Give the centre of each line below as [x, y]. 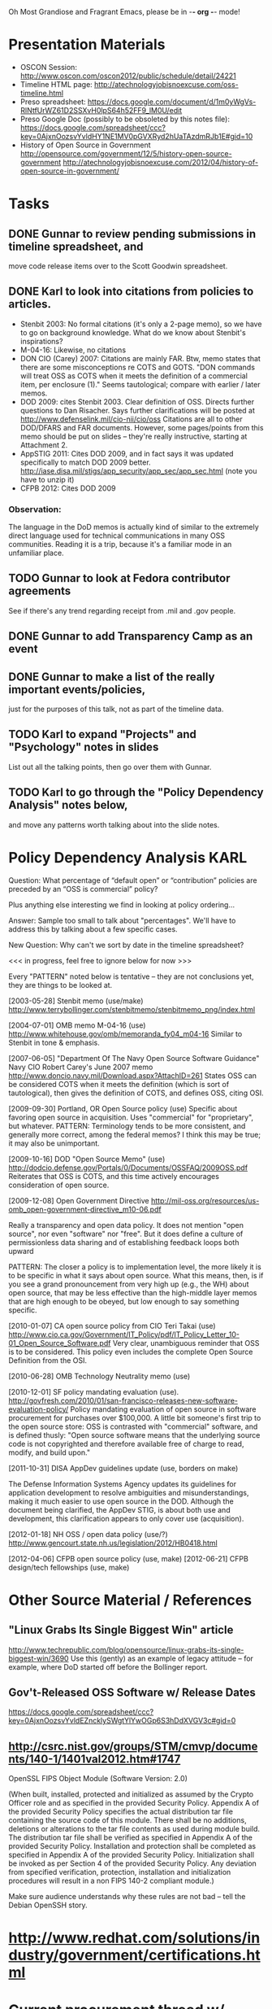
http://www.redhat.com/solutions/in [134, 1938]
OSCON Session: [48, 67]
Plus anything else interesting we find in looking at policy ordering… [122, 904]
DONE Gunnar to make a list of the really [112, 677]
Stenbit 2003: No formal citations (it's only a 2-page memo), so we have [141, 324]
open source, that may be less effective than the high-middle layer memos [133, 1292]
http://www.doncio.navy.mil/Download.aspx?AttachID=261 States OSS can [133, 1075]
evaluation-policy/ [39, 1409]
